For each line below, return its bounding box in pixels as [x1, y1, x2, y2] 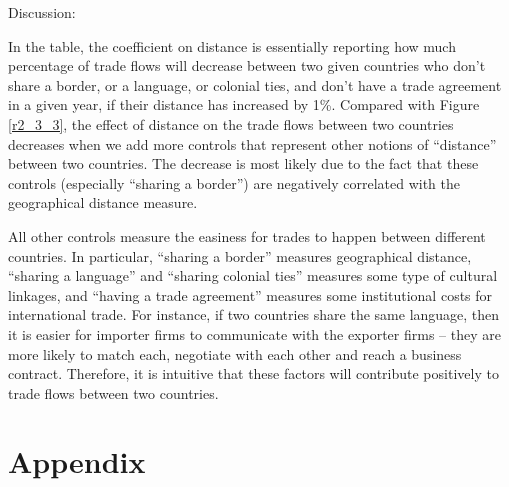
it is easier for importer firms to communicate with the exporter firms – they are [8, 323, 501, 344]
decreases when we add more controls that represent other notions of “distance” [8, 133, 497, 154]
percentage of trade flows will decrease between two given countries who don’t [8, 55, 486, 76]
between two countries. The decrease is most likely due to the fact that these [8, 153, 479, 174]
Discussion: [8, 2, 76, 22]
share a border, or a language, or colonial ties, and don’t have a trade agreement [8, 74, 502, 95]
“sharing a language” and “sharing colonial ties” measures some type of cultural [8, 265, 498, 286]
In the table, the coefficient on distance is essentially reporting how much [8, 35, 456, 56]
